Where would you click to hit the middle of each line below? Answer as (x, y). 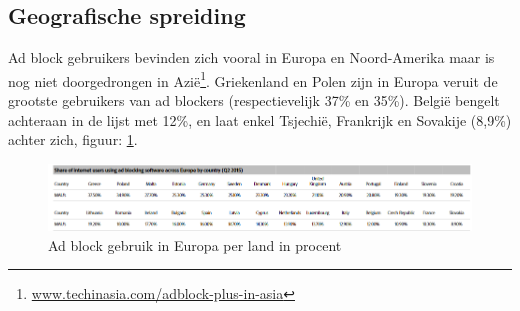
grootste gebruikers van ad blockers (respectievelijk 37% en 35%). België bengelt (254, 100)
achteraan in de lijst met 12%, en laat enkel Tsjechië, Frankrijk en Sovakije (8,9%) (260, 119)
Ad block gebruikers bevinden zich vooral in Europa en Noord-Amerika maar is (251, 57)
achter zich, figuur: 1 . (73, 139)
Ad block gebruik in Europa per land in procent (195, 244)
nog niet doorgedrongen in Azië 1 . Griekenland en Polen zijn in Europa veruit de (253, 79)
